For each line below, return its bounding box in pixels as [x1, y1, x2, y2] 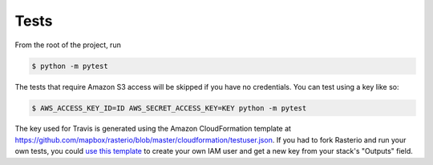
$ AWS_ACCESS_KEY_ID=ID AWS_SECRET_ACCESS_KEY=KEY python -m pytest [31, 103, 307, 112]
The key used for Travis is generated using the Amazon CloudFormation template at [14, 124, 292, 134]
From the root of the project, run [14, 40, 122, 50]
